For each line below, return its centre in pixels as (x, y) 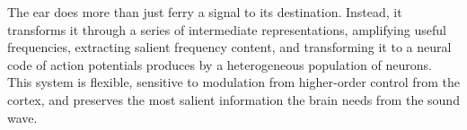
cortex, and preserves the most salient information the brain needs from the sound (233, 99)
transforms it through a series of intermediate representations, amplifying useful (227, 29)
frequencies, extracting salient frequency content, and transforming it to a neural (229, 47)
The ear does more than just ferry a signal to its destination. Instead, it (205, 12)
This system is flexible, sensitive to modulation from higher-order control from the (233, 82)
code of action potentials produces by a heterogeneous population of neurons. (220, 64)
